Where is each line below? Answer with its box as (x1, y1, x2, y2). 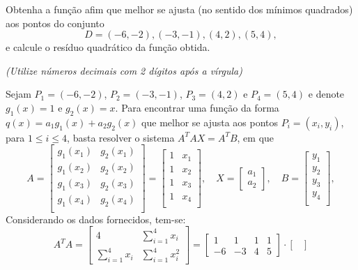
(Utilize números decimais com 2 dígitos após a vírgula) (6, 63, 243, 77)
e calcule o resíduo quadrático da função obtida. (6, 40, 210, 54)
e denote (308, 87, 345, 101)
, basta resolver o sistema (67, 130, 175, 144)
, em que (237, 130, 274, 144)
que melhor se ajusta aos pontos (141, 114, 279, 129)
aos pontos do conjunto (6, 15, 104, 30)
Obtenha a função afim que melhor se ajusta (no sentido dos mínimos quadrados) (6, 2, 353, 16)
